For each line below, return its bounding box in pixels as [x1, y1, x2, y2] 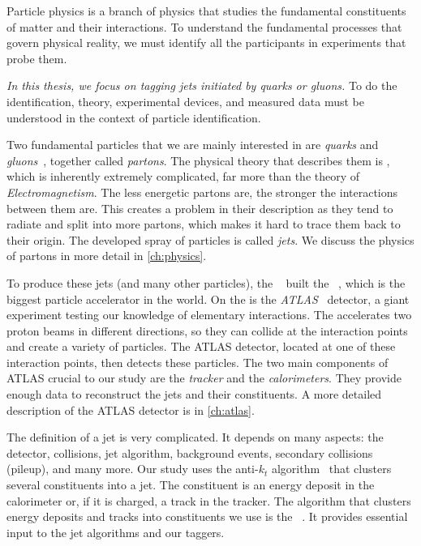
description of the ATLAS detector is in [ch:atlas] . [6, 401, 255, 418]
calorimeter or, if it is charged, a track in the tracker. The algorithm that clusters [6, 492, 411, 509]
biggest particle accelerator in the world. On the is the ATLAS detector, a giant [6, 290, 410, 307]
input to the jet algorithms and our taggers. [6, 523, 225, 540]
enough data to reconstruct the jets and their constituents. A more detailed [6, 386, 382, 403]
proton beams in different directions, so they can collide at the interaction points [6, 322, 408, 339]
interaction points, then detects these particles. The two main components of [6, 353, 389, 370]
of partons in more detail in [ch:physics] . [6, 247, 207, 264]
